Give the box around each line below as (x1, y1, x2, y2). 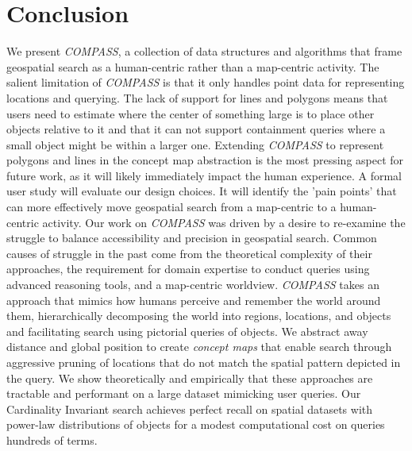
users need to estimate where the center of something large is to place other (6, 105, 375, 121)
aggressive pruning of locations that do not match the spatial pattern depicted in (6, 354, 401, 370)
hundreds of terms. (6, 431, 98, 448)
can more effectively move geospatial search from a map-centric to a (6, 199, 337, 215)
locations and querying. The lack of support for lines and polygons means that (6, 89, 388, 106)
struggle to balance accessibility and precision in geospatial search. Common (6, 229, 377, 246)
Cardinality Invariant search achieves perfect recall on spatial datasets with (6, 400, 373, 417)
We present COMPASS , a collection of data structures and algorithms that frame (6, 43, 402, 60)
